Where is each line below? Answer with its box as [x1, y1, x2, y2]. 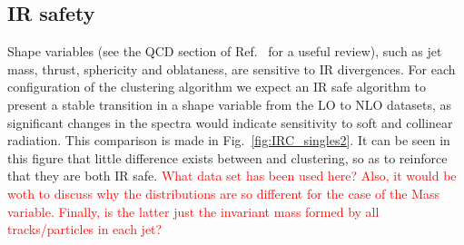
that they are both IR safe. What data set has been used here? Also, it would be [7, 166, 457, 185]
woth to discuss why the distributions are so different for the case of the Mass [7, 183, 440, 202]
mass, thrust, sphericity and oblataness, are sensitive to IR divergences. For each [7, 59, 456, 78]
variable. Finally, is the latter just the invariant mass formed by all [7, 201, 380, 220]
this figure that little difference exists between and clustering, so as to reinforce [7, 148, 448, 167]
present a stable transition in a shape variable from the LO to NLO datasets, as [7, 94, 452, 113]
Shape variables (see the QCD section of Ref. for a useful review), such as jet [7, 42, 442, 61]
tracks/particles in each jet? [7, 220, 163, 239]
